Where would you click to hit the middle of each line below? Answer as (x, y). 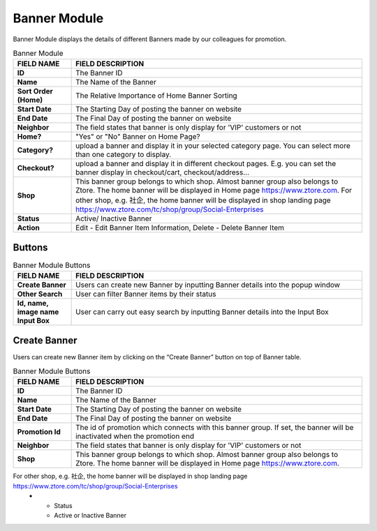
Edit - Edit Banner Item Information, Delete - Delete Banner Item (180, 228)
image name (38, 312)
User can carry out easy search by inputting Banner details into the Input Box (202, 312)
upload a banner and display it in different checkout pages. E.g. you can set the (206, 164)
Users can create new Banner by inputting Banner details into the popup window (208, 285)
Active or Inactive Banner (90, 516)
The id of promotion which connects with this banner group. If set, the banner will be (215, 428)
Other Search (40, 294)
